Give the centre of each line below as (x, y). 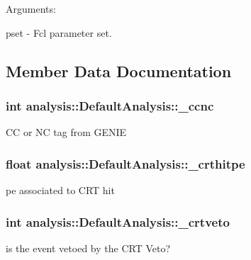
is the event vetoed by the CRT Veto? (88, 248)
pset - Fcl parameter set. (59, 32)
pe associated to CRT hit (60, 190)
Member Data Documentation (119, 70)
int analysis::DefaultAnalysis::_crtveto (118, 221)
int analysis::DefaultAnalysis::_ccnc (110, 105)
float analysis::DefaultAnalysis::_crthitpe (125, 163)
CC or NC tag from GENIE (66, 132)
